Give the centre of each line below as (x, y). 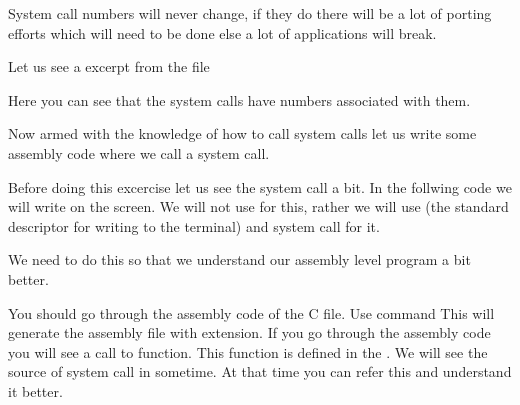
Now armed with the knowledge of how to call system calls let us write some (242, 133)
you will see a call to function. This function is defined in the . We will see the (248, 351)
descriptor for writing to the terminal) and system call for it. (194, 225)
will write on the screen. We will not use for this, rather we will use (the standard (258, 206)
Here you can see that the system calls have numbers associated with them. (239, 99)
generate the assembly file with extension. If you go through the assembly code (249, 332)
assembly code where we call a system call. (139, 152)
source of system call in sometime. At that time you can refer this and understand (260, 371)
